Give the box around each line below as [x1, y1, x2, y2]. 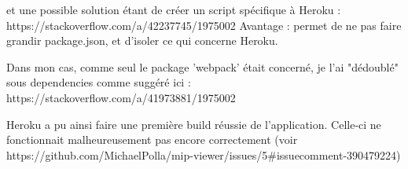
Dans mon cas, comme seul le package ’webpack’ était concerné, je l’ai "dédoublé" [6, 58, 399, 75]
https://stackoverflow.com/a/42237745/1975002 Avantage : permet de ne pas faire [6, 17, 402, 33]
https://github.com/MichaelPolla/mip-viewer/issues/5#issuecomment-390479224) [6, 146, 401, 163]
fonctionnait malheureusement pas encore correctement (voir [6, 131, 298, 148]
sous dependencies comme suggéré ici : [6, 74, 191, 90]
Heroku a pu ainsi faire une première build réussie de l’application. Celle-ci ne [6, 116, 381, 132]
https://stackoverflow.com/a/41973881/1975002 [6, 89, 236, 105]
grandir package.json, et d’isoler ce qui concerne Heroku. [6, 32, 278, 49]
